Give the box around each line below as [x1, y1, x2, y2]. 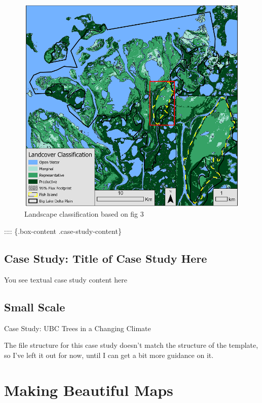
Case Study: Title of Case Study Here [4, 251, 207, 266]
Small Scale [4, 299, 65, 314]
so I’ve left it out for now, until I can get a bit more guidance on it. [4, 349, 214, 360]
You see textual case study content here [4, 274, 127, 285]
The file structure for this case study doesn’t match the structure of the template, [4, 340, 258, 350]
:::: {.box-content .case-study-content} [4, 226, 122, 236]
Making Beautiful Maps [4, 379, 173, 400]
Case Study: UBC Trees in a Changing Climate [4, 323, 151, 333]
